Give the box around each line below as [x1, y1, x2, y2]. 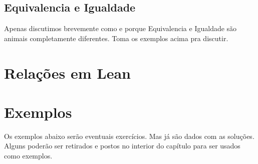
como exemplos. [4, 150, 53, 161]
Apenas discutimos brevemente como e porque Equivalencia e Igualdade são [4, 23, 237, 34]
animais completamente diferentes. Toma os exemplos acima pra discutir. [4, 33, 228, 43]
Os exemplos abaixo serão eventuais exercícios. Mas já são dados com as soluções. [4, 130, 254, 141]
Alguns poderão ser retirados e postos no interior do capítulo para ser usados [4, 140, 240, 151]
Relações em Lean [4, 62, 131, 83]
